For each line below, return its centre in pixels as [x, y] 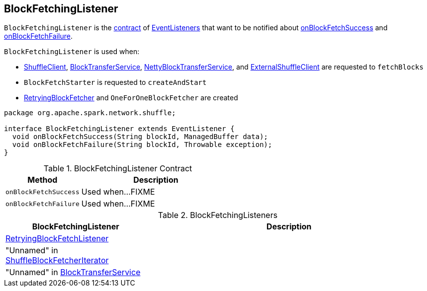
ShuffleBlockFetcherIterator [57, 260]
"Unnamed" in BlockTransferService [73, 272]
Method [43, 180]
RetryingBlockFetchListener [57, 239]
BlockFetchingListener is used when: [72, 52]
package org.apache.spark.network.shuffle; [90, 113]
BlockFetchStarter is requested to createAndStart [115, 82]
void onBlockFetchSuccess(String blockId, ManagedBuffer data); [140, 137]
